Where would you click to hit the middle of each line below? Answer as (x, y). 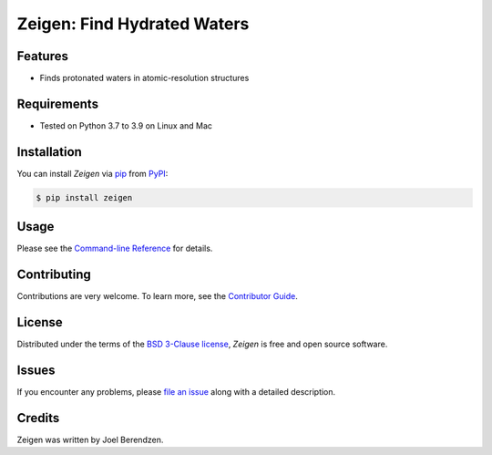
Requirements (58, 103)
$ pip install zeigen (84, 197)
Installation (49, 152)
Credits (38, 418)
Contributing (54, 275)
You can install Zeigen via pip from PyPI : (92, 173)
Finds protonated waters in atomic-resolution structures (144, 78)
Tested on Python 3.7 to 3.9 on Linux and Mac (126, 125)
